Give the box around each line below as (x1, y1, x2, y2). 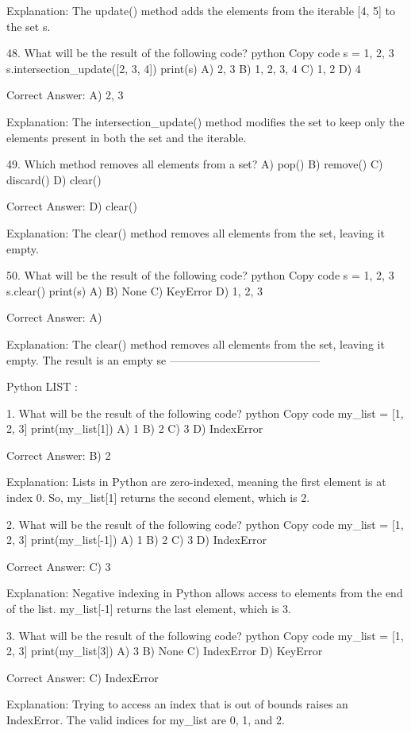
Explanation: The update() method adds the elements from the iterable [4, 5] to (6, 2, 396, 18)
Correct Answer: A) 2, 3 (6, 87, 124, 103)
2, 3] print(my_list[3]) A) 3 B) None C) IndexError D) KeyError (6, 642, 323, 659)
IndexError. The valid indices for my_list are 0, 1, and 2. (6, 712, 285, 727)
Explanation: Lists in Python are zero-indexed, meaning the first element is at (6, 473, 386, 490)
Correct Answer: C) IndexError (6, 669, 159, 685)
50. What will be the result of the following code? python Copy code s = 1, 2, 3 (6, 267, 394, 284)
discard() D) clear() (6, 171, 102, 187)
